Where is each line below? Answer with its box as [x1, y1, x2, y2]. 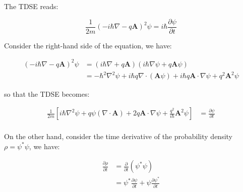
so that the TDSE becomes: [4, 88, 90, 99]
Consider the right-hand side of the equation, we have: [4, 40, 172, 50]
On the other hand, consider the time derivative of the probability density [4, 131, 233, 142]
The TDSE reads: [4, 1, 58, 12]
